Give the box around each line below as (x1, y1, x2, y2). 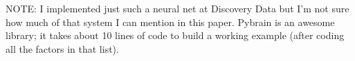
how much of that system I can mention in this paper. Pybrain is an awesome (6, 14, 335, 29)
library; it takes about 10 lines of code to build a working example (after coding (6, 28, 345, 42)
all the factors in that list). (6, 41, 119, 56)
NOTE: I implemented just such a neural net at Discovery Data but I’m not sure (6, 1, 349, 15)
